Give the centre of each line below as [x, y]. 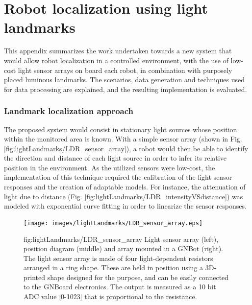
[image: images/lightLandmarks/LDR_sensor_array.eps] [113, 223]
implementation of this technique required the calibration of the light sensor [118, 177]
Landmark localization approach [69, 111]
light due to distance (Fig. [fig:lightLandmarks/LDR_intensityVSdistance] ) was [124, 196]
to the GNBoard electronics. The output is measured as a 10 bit [120, 287]
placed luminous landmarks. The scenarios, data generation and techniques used [124, 80]
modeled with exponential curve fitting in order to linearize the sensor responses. [125, 206]
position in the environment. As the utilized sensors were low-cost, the [110, 167]
